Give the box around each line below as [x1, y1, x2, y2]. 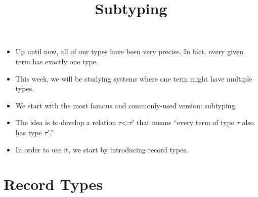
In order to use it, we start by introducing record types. [15, 144, 188, 154]
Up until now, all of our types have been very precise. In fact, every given [15, 46, 244, 57]
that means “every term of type [136, 117, 235, 128]
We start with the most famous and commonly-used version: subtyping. [15, 100, 237, 110]
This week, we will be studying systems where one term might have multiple [15, 73, 252, 84]
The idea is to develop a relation [15, 117, 116, 128]
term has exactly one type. [15, 56, 98, 66]
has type [15, 127, 42, 137]
